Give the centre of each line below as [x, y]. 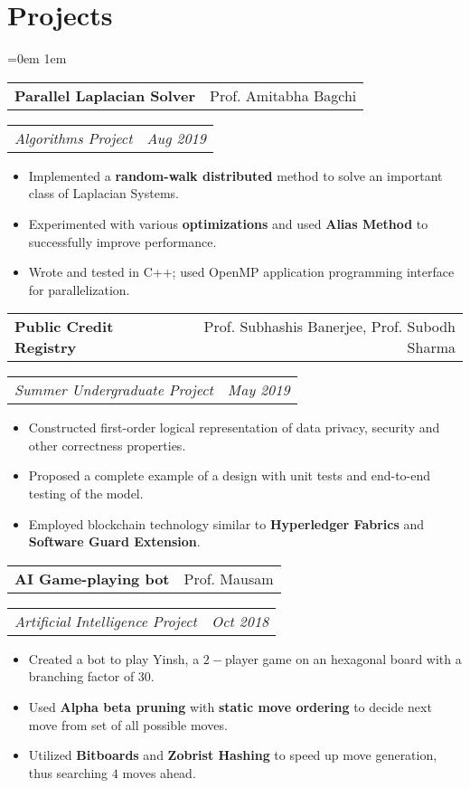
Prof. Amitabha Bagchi [283, 95]
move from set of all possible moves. [128, 724]
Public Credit [64, 327]
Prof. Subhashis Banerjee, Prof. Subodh [329, 327]
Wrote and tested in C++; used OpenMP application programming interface [241, 272]
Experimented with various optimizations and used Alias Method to [228, 223]
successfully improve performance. [122, 241]
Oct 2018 [240, 621]
